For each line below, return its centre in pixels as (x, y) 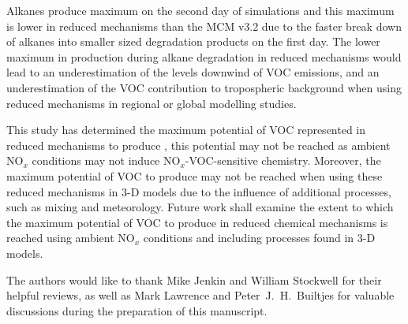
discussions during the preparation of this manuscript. (137, 310)
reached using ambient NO (71, 238)
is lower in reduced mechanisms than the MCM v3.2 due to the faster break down (204, 26)
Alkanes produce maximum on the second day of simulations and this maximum (200, 10)
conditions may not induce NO (106, 160)
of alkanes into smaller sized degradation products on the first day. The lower (193, 41)
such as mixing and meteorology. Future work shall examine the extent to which (200, 207)
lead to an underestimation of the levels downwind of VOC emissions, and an (193, 72)
